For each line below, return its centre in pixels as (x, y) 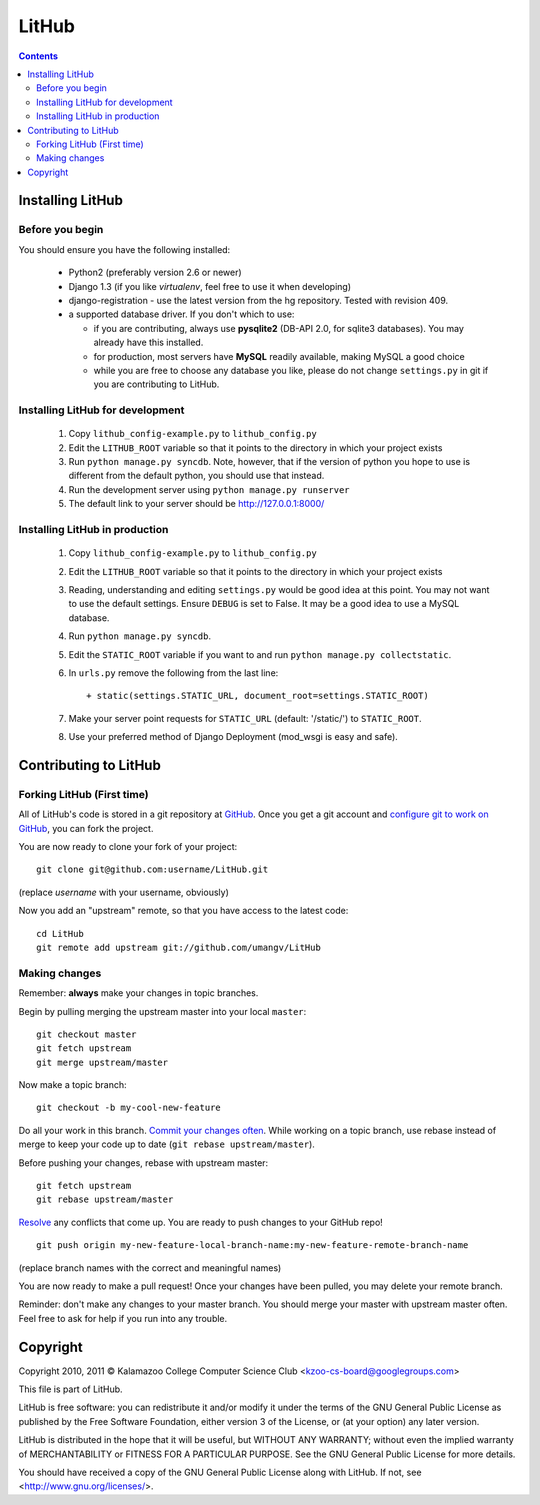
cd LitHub (60, 933)
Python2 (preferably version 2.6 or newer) (155, 272)
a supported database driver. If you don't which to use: (181, 314)
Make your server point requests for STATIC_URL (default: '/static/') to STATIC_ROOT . (245, 718)
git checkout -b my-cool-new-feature (129, 1108)
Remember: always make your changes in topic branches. (138, 993)
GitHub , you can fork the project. (86, 828)
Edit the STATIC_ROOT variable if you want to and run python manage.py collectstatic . (260, 654)
